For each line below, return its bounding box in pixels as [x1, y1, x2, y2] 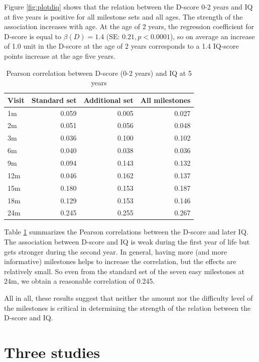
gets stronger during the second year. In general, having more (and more [4, 246, 227, 257]
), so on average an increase [170, 31, 255, 41]
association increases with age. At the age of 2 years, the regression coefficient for [4, 21, 254, 32]
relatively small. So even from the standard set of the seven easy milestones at [4, 266, 244, 276]
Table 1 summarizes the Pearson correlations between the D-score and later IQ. [4, 226, 248, 237]
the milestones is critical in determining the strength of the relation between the [4, 302, 251, 313]
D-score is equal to [4, 31, 61, 41]
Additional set [83, 94, 134, 105]
